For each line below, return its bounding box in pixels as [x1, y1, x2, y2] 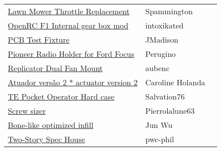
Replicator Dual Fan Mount [8, 62, 103, 74]
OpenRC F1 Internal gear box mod [8, 20, 129, 31]
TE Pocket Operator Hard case [8, 91, 114, 102]
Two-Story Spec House [8, 133, 85, 145]
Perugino [145, 48, 176, 59]
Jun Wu [145, 119, 173, 130]
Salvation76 [145, 91, 185, 102]
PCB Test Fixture [8, 34, 70, 45]
